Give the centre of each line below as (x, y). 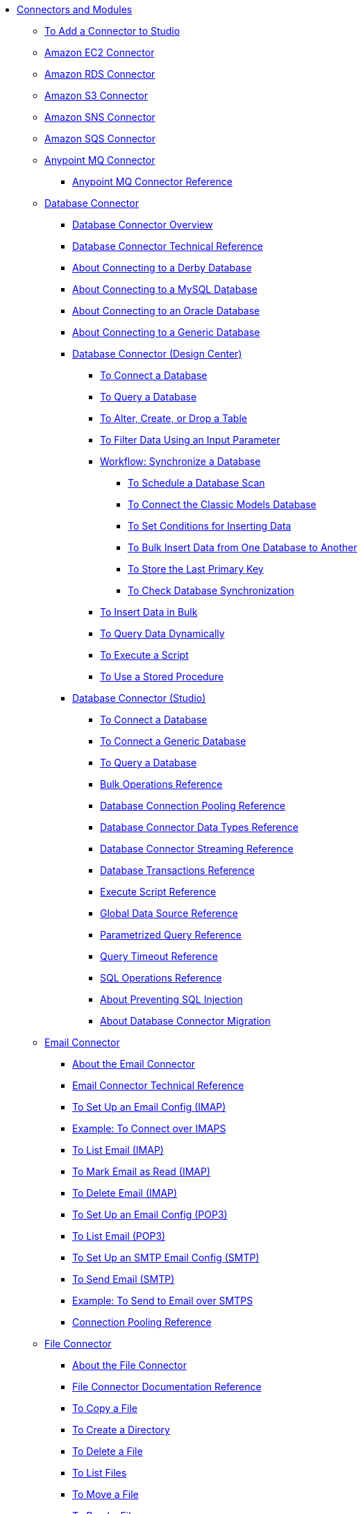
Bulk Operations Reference (161, 784)
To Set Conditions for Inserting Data (210, 526)
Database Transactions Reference (177, 870)
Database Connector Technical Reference (168, 246)
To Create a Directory (121, 1430)
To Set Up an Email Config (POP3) (150, 1214)
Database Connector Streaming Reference (197, 849)
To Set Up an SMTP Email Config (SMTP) (166, 1258)
